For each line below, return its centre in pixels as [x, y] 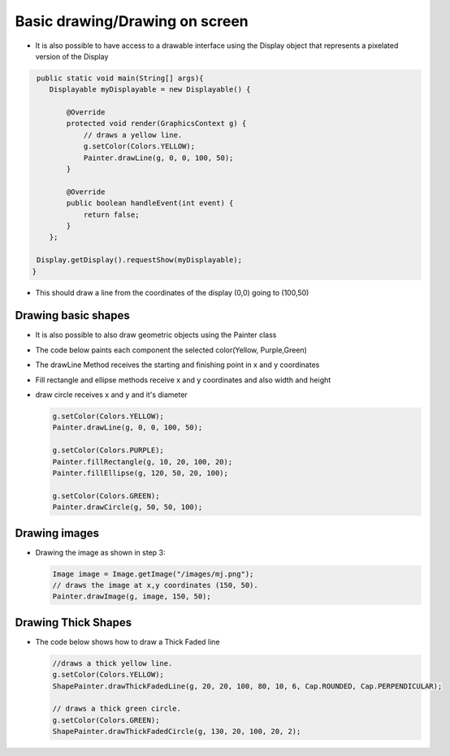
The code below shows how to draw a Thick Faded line [128, 642]
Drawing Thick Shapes [74, 622]
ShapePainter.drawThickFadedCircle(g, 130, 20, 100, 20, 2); [177, 732]
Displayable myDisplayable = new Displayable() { [150, 90]
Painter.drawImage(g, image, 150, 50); [132, 596]
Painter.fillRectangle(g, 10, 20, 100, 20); [143, 462]
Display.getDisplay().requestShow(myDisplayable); [140, 260]
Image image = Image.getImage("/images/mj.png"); [153, 574]
